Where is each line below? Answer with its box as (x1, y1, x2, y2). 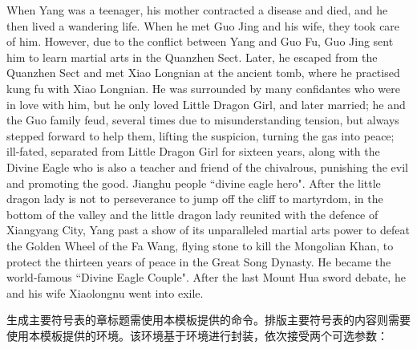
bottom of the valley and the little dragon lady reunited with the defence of (6, 205, 379, 222)
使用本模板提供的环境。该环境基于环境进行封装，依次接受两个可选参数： (6, 327, 388, 343)
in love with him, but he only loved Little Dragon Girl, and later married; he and (6, 95, 406, 112)
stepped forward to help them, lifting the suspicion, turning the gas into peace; (6, 127, 395, 144)
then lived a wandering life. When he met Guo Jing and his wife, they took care (6, 17, 400, 34)
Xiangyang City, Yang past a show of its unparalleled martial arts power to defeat (6, 221, 410, 238)
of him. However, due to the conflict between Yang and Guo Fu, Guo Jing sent (6, 33, 394, 50)
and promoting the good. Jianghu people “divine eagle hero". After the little (6, 174, 381, 191)
